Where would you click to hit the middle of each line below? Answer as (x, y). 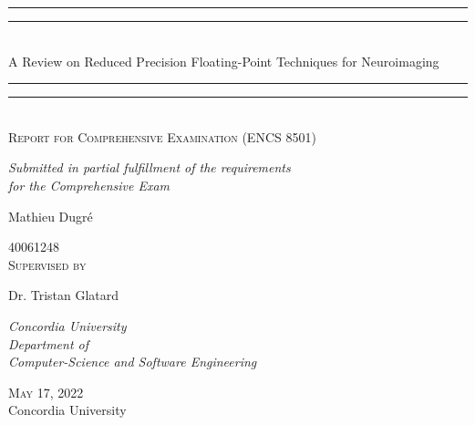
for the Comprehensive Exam (89, 185)
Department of (49, 343)
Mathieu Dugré (51, 216)
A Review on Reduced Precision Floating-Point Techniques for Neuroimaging (224, 61)
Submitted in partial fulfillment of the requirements (150, 167)
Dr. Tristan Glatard (64, 295)
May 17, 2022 (46, 392)
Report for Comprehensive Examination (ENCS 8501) (162, 136)
